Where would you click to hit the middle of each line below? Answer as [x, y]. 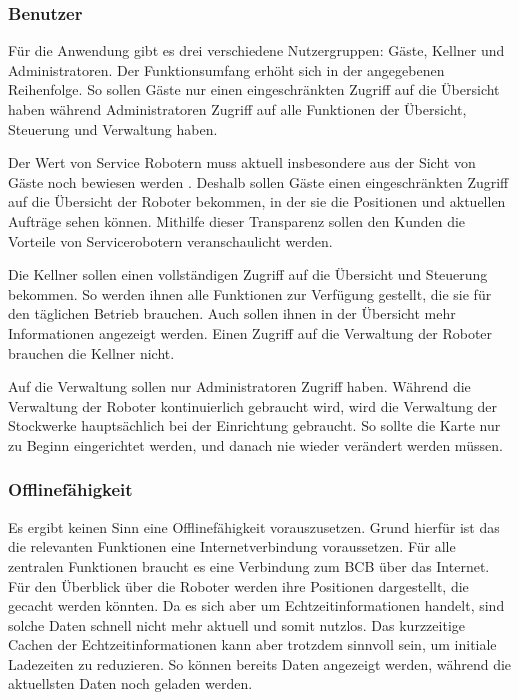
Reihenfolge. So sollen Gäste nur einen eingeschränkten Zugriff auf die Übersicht [254, 89]
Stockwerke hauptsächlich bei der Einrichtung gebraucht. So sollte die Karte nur [254, 425]
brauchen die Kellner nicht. [91, 352]
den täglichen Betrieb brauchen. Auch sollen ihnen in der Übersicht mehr [232, 313]
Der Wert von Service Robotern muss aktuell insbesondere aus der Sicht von [242, 162]
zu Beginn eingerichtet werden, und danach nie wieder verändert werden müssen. [255, 444]
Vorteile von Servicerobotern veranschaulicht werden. [170, 240]
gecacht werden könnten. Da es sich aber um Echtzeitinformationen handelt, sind [256, 605]
